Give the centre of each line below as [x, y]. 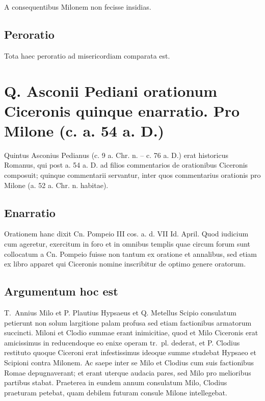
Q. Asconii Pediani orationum [111, 90]
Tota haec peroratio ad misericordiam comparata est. [87, 55]
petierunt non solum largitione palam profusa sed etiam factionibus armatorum [128, 322]
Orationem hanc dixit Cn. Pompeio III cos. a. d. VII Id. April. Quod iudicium [126, 234]
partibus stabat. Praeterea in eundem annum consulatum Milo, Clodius [116, 382]
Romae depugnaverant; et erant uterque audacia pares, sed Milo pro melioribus [128, 372]
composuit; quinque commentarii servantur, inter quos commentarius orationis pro [132, 175]
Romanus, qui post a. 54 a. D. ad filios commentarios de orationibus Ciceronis [126, 165]
